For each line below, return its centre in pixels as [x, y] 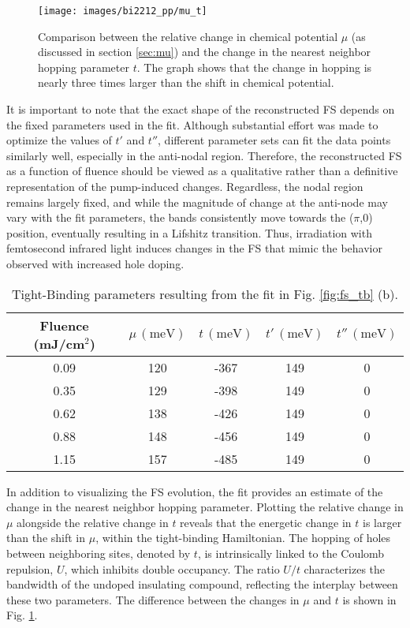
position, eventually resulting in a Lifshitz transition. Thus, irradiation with [189, 232]
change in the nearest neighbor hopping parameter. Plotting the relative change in [205, 507]
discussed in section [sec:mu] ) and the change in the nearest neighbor [205, 52]
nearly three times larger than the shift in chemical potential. [186, 82]
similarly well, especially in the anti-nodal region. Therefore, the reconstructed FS [204, 155]
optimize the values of [59, 140]
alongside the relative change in [93, 522]
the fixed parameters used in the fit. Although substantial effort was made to [192, 124]
